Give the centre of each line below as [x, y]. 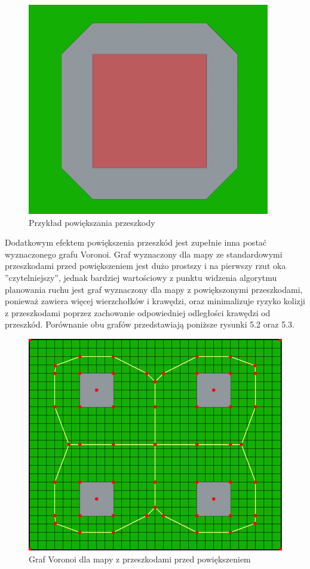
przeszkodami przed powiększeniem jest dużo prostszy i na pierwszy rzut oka [145, 266]
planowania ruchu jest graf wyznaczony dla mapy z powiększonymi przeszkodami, [154, 289]
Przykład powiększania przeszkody [92, 222]
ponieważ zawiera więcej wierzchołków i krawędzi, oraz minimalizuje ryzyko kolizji [155, 301]
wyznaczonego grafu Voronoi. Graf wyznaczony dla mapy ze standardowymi [144, 254]
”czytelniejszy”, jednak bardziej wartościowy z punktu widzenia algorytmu [141, 277]
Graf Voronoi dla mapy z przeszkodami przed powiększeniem [140, 559]
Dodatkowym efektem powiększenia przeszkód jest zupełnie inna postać [136, 242]
